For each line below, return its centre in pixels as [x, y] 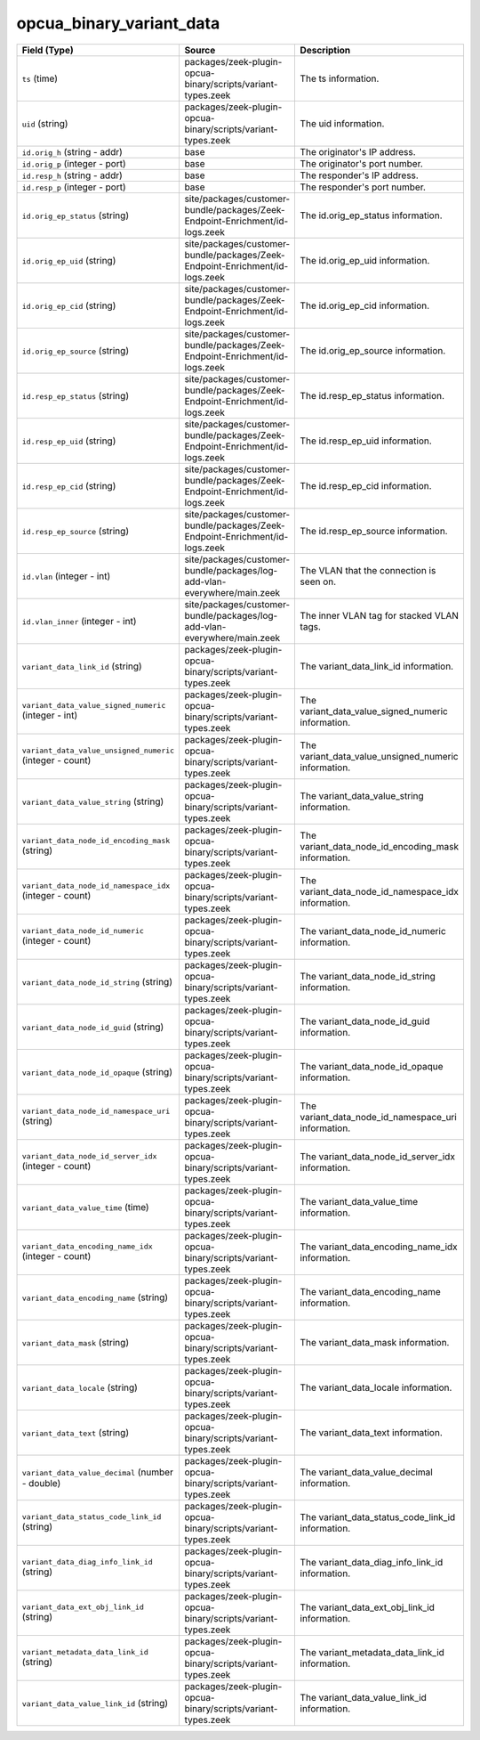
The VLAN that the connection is [368, 570]
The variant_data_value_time [359, 1201]
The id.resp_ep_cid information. [366, 485]
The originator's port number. [362, 163]
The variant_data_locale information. [376, 1387]
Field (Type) [48, 50]
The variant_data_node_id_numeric [373, 931]
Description [325, 50]
